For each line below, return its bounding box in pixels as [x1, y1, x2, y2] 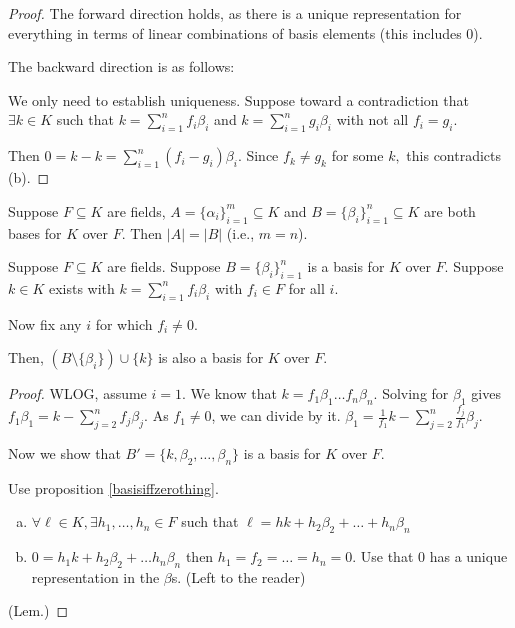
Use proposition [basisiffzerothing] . [8, 477, 219, 498]
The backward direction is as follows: [8, 56, 235, 77]
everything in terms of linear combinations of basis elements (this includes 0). [8, 22, 483, 43]
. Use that [352, 546, 414, 567]
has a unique [429, 546, 508, 567]
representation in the [31, 566, 160, 587]
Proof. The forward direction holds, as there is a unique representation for [8, 3, 462, 23]
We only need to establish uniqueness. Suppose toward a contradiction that [8, 89, 469, 110]
